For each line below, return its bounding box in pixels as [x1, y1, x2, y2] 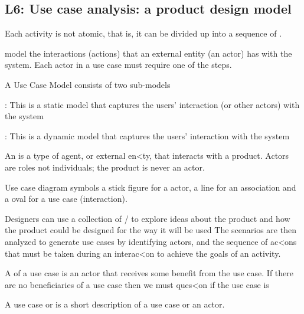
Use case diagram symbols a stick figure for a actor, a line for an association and [5, 181, 296, 193]
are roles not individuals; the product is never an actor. [5, 161, 205, 173]
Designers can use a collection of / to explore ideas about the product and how [5, 212, 290, 224]
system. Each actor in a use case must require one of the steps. [5, 58, 232, 71]
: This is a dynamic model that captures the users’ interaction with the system [5, 129, 290, 142]
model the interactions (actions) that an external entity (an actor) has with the [5, 47, 292, 59]
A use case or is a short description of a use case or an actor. [5, 298, 225, 310]
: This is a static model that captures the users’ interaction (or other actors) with [5, 98, 300, 110]
